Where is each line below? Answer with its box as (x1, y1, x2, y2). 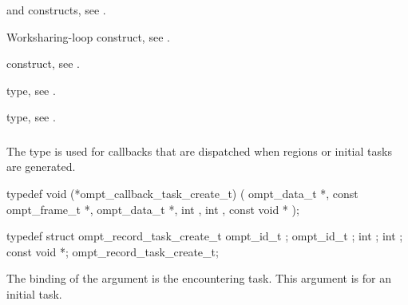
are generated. (6, 158, 76, 175)
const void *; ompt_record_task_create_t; (6, 243, 219, 259)
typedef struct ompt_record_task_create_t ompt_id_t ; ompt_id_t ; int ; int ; (6, 228, 403, 244)
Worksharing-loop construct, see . (6, 28, 170, 45)
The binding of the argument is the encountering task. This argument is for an (6, 270, 391, 287)
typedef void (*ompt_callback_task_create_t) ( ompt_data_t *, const (6, 185, 358, 202)
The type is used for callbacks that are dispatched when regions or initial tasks (6, 142, 392, 159)
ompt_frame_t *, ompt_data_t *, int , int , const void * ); (6, 200, 299, 217)
